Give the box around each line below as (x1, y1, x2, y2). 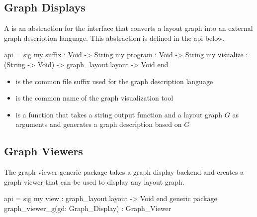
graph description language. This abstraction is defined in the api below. (4, 32, 225, 43)
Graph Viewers (4, 143, 83, 159)
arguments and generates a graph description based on (15, 119, 182, 129)
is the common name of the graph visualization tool (15, 93, 173, 103)
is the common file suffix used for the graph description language (15, 76, 213, 86)
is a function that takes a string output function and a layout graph (15, 109, 223, 119)
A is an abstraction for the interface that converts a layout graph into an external (4, 23, 253, 33)
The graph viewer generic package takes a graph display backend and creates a (4, 167, 244, 177)
